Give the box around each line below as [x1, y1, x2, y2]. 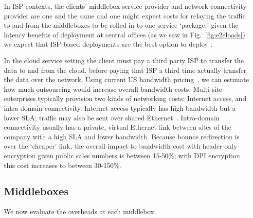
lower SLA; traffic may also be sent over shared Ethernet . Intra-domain [4, 112, 220, 122]
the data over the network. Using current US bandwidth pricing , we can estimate [4, 74, 249, 84]
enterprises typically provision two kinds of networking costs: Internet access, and [4, 93, 247, 103]
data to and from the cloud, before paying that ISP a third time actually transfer [4, 65, 247, 75]
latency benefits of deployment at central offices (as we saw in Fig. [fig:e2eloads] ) [4, 29, 246, 39]
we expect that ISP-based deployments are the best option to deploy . [4, 39, 213, 49]
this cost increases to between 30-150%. [4, 160, 122, 170]
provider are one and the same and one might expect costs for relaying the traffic [4, 10, 246, 20]
